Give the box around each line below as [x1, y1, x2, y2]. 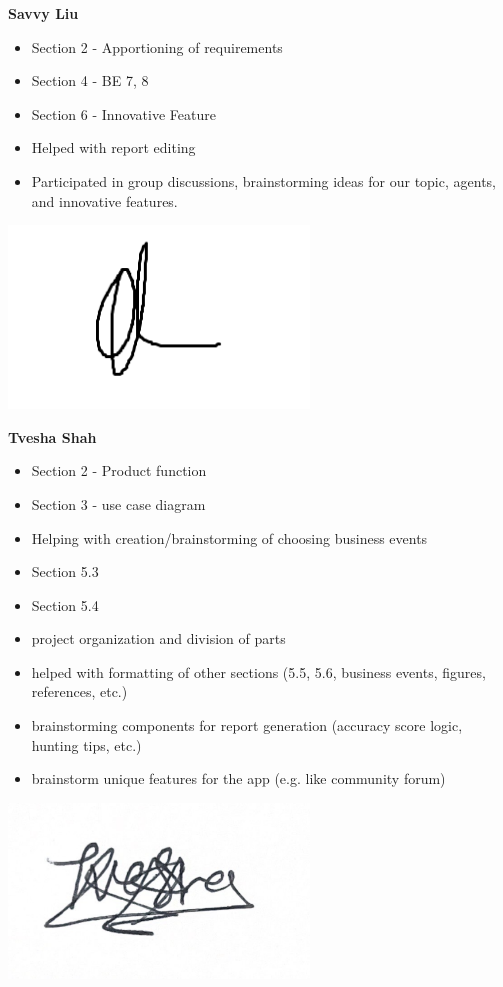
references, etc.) [31, 681, 128, 702]
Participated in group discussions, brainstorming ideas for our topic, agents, [31, 170, 496, 191]
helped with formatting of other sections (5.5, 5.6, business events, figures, [31, 661, 486, 682]
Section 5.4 [31, 594, 99, 615]
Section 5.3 [31, 561, 99, 582]
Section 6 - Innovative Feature [31, 103, 216, 124]
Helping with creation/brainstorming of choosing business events [31, 527, 428, 548]
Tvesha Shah [8, 426, 97, 447]
